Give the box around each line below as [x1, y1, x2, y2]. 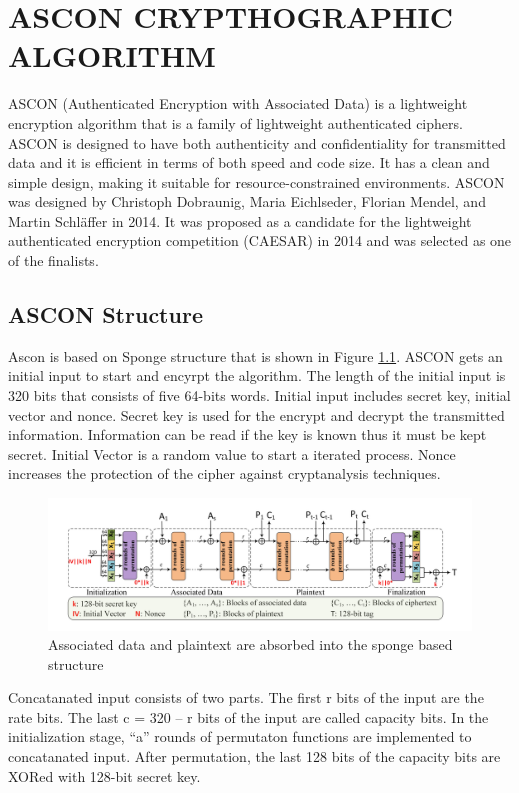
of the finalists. [8, 250, 99, 271]
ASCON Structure [8, 299, 203, 330]
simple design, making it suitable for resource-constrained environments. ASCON [8, 171, 505, 192]
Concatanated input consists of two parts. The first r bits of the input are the [8, 687, 484, 708]
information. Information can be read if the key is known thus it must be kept [8, 424, 487, 445]
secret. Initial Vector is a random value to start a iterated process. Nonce [8, 443, 456, 464]
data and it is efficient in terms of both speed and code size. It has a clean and [8, 152, 490, 173]
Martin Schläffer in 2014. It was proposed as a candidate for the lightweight [8, 210, 472, 231]
